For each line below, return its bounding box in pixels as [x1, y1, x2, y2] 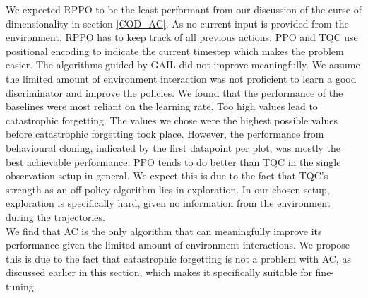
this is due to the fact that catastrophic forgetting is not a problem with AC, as [6, 251, 351, 266]
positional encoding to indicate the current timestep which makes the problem [6, 43, 344, 58]
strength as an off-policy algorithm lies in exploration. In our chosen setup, [6, 181, 330, 196]
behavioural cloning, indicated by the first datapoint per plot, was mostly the [6, 140, 341, 155]
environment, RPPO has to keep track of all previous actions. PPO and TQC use [6, 30, 358, 44]
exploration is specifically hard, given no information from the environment [6, 196, 331, 210]
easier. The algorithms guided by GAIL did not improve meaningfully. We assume [6, 57, 360, 72]
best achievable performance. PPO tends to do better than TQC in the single [6, 154, 341, 169]
